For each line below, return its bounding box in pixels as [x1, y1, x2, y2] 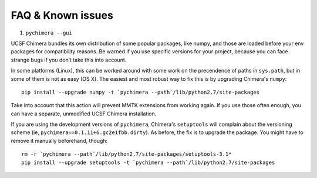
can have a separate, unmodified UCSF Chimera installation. [11, 110, 157, 117]
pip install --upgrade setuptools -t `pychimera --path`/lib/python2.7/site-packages [21, 159, 275, 166]
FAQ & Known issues [11, 9, 114, 22]
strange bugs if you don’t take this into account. [11, 56, 127, 63]
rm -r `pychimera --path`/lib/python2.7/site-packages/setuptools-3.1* [21, 151, 232, 158]
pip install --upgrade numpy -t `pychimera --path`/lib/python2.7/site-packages [21, 88, 260, 95]
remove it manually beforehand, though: [11, 137, 108, 144]
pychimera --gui [25, 29, 73, 36]
